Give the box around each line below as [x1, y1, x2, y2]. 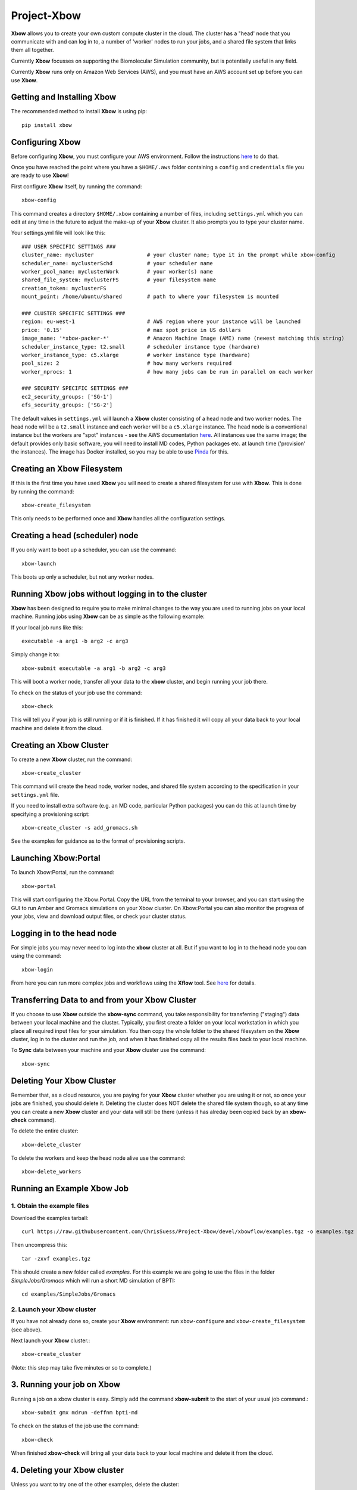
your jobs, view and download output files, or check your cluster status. [11, 912, 187, 920]
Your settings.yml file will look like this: [11, 229, 106, 237]
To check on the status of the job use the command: [11, 1422, 139, 1430]
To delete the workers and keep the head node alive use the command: [11, 1154, 186, 1162]
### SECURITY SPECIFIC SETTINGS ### [21, 385, 129, 392]
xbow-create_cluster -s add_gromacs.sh [21, 824, 138, 831]
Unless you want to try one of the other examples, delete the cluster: [11, 1481, 180, 1488]
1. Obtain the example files [11, 1202, 89, 1210]
